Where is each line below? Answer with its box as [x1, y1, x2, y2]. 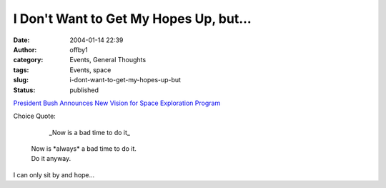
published [69, 86, 99, 94]
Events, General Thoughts [69, 56, 147, 64]
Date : [13, 36, 30, 44]
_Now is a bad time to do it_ [49, 128, 130, 137]
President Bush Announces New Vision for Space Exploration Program [13, 99, 221, 107]
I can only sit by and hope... [13, 170, 95, 179]
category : [13, 56, 44, 64]
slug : [13, 76, 29, 84]
